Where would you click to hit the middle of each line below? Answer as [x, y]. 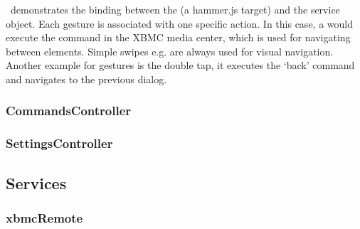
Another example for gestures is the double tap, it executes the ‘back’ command [180, 65]
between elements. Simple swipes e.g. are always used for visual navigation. [170, 51]
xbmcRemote [44, 217]
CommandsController [69, 111]
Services [36, 182]
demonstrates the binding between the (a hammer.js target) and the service [175, 9]
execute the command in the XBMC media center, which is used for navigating [178, 37]
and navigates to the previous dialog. [86, 79]
